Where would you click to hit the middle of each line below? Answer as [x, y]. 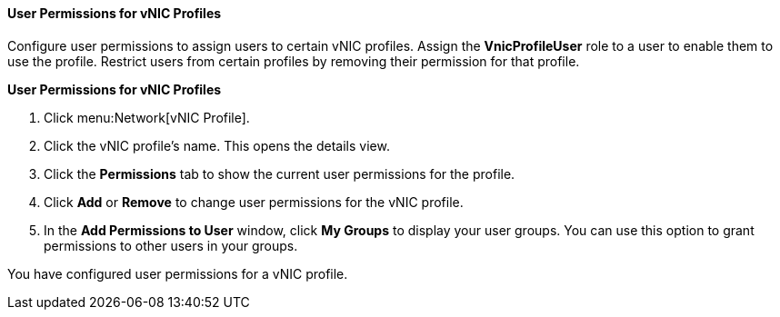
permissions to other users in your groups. [171, 245]
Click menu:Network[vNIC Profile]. [147, 117]
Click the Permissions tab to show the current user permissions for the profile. [280, 173]
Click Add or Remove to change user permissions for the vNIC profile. [254, 202]
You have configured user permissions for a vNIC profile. [178, 273]
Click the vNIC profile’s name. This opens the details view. [217, 145]
